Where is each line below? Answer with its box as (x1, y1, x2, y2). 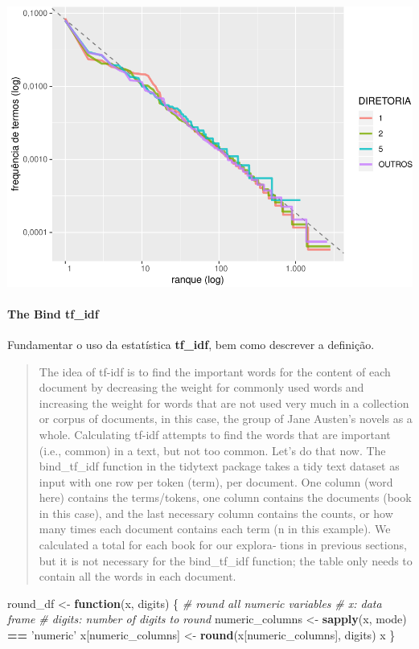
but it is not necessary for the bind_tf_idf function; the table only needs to (39, 552, 413, 569)
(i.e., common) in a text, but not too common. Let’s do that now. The (39, 442, 386, 458)
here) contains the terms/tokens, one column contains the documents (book (39, 489, 412, 506)
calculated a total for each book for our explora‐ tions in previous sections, (39, 536, 407, 553)
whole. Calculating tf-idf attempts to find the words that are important (39, 425, 391, 442)
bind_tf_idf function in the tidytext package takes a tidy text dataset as (39, 458, 400, 474)
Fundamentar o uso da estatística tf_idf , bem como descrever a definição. (7, 335, 375, 352)
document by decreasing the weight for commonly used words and (39, 379, 364, 396)
